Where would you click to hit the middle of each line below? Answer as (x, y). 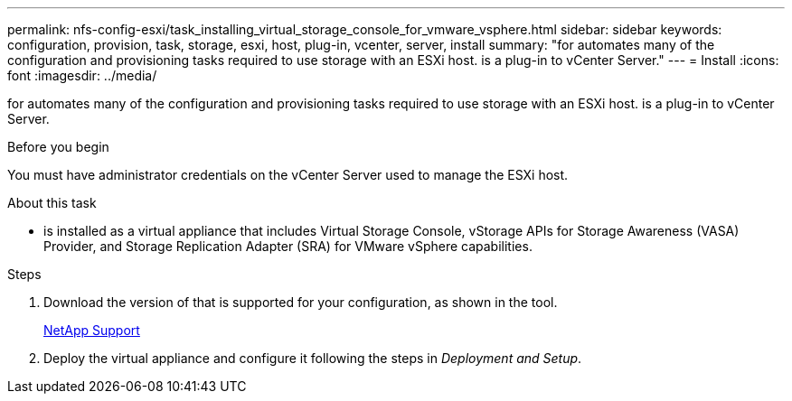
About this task (52, 203)
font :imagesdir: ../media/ (82, 75)
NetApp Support (92, 330)
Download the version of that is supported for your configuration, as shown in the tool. (301, 302)
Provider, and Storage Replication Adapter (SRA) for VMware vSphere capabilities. (288, 246)
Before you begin (58, 147)
